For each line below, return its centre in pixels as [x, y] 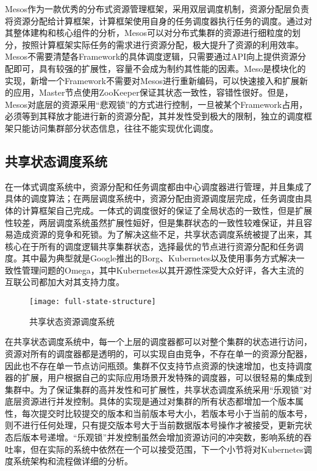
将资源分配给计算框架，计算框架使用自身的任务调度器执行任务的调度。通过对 [158, 20]
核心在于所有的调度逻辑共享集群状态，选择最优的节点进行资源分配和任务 [150, 246]
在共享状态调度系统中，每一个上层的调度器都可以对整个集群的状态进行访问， [158, 342]
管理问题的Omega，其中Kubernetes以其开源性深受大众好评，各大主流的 [163, 270]
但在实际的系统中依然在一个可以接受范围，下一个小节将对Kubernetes [167, 449]
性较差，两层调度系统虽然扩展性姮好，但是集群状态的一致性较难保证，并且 [154, 222]
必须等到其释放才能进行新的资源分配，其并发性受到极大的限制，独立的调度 [154, 116]
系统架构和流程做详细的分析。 [73, 461]
